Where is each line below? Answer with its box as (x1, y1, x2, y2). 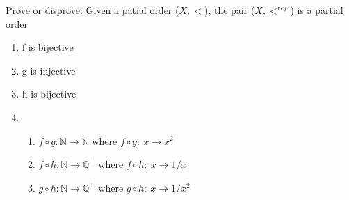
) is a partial (290, 3, 343, 17)
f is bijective (22, 40, 74, 54)
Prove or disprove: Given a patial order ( (6, 3, 179, 17)
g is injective (22, 63, 76, 77)
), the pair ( (204, 3, 255, 17)
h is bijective (22, 86, 76, 101)
